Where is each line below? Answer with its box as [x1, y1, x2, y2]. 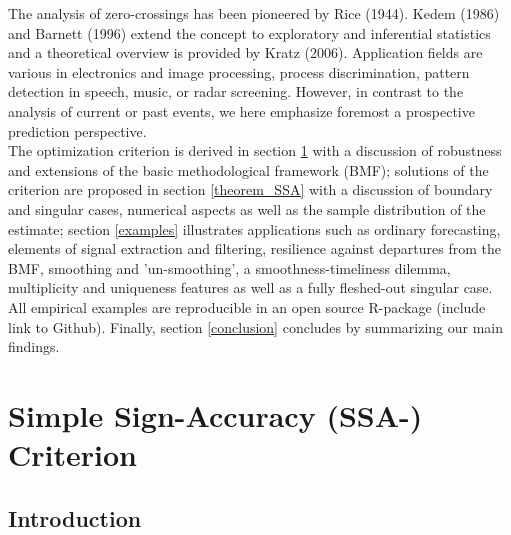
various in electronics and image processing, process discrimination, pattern [8, 61, 470, 82]
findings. [8, 336, 60, 357]
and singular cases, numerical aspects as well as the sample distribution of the [8, 198, 486, 219]
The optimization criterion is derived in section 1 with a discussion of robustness [8, 140, 502, 161]
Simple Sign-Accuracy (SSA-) [8, 394, 423, 435]
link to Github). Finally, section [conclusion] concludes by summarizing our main [8, 316, 504, 337]
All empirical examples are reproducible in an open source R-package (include [8, 296, 486, 317]
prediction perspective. [8, 120, 147, 141]
